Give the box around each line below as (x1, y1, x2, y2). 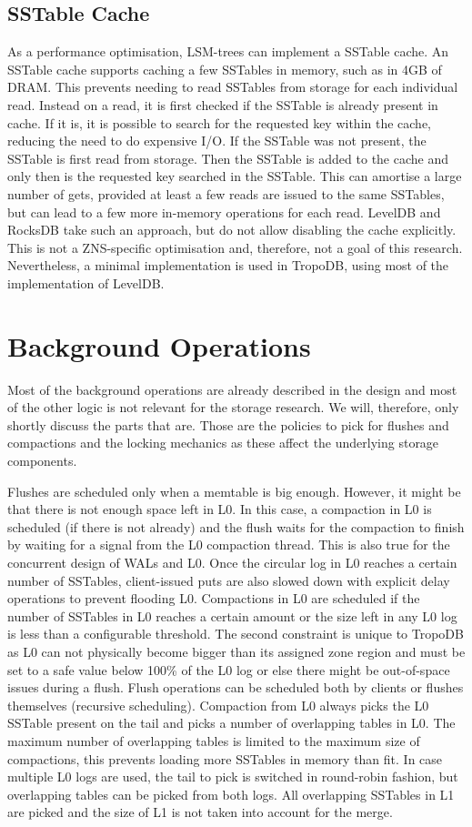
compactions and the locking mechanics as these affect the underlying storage (7, 433, 439, 452)
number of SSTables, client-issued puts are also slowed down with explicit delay (7, 570, 450, 590)
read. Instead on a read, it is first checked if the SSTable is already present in (7, 95, 438, 114)
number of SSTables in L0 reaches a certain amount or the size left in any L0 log (7, 606, 457, 625)
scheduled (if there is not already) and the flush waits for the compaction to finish (7, 517, 465, 536)
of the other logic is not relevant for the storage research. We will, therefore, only (7, 398, 459, 417)
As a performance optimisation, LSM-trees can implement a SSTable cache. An (7, 42, 449, 61)
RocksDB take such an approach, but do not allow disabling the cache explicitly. (7, 220, 457, 239)
